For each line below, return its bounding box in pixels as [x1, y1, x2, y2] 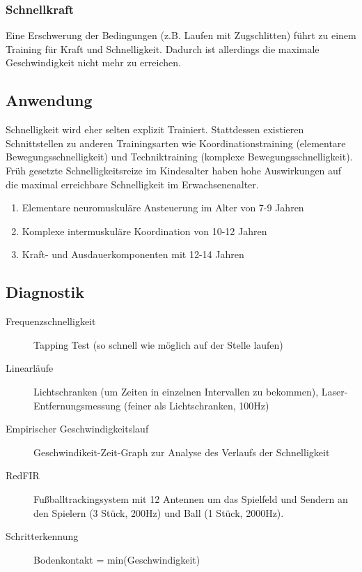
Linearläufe [6, 361, 54, 375]
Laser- [321, 384, 348, 398]
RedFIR [6, 468, 40, 483]
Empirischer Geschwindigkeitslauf [6, 421, 149, 436]
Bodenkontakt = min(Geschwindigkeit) [33, 552, 200, 566]
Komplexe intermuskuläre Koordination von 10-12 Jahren [22, 223, 267, 238]
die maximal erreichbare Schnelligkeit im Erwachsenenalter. [6, 176, 259, 191]
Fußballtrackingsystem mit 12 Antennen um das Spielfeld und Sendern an [33, 491, 348, 506]
